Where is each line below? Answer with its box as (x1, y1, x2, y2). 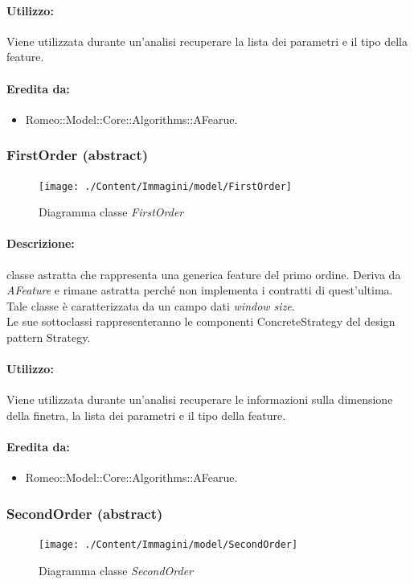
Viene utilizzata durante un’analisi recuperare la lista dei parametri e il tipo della (6, 32, 408, 49)
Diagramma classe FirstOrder (39, 204, 184, 220)
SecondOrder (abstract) (6, 503, 163, 523)
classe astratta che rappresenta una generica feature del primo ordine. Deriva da (6, 265, 401, 282)
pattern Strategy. (6, 329, 91, 346)
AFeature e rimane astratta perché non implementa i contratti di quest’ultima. (6, 282, 393, 298)
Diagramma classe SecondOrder (39, 561, 194, 578)
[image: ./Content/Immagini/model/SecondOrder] (39, 539, 298, 551)
